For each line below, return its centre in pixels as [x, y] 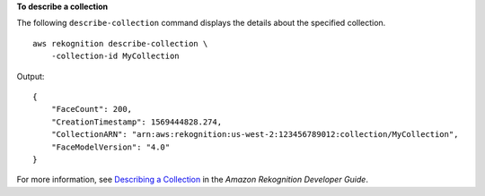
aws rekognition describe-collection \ [120, 43]
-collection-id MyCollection [115, 56]
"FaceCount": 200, [92, 109]
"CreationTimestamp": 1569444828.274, [137, 122]
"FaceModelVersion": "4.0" [110, 147]
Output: [31, 76]
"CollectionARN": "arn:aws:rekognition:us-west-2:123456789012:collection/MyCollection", [255, 135]
